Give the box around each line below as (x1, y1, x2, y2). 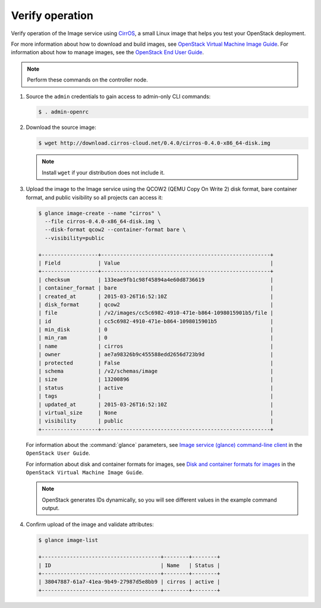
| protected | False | (38, 360, 273, 366)
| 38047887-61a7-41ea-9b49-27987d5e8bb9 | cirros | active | (38, 578, 221, 585)
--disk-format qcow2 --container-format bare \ (45, 226, 186, 233)
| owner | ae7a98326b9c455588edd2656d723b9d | (38, 351, 273, 358)
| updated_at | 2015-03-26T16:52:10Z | (38, 401, 273, 408)
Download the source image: (26, 124, 96, 131)
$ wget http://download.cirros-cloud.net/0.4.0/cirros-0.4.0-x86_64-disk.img (38, 140, 270, 147)
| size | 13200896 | (38, 376, 273, 383)
